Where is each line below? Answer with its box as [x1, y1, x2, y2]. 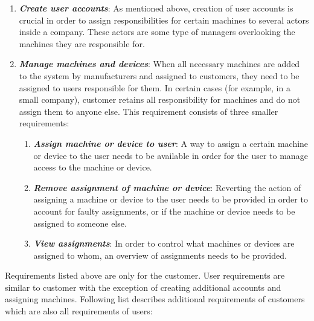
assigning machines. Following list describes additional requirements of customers [5, 293, 305, 305]
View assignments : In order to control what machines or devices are [33, 237, 295, 250]
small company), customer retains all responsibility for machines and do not [19, 93, 301, 106]
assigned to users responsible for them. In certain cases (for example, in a [19, 81, 290, 94]
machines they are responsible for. [19, 37, 145, 50]
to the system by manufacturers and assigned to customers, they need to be [19, 69, 300, 82]
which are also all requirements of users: [5, 305, 153, 317]
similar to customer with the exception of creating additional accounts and [5, 280, 281, 293]
